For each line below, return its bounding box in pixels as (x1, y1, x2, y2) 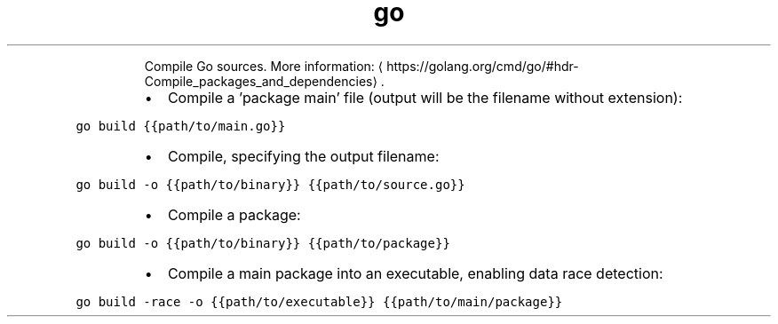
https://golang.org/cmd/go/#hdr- (386, 58, 579, 74)
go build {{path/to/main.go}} (75, 118, 286, 133)
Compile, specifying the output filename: (167, 146, 440, 165)
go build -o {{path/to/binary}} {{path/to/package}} (75, 235, 450, 250)
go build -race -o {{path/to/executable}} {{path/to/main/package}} (75, 294, 563, 309)
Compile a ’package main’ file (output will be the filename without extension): (167, 88, 683, 107)
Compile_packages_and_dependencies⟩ (144, 73, 377, 89)
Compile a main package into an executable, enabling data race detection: (167, 264, 663, 282)
